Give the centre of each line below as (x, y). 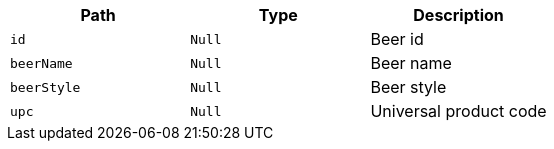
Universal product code (458, 111)
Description (458, 15)
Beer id (397, 39)
